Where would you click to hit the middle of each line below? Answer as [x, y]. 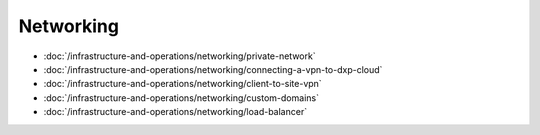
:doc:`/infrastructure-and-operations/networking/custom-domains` [181, 97]
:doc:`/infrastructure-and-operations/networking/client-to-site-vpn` [182, 84]
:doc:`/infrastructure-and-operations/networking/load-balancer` [175, 112]
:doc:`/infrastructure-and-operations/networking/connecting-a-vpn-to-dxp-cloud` [213, 69]
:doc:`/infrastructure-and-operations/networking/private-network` [179, 56]
